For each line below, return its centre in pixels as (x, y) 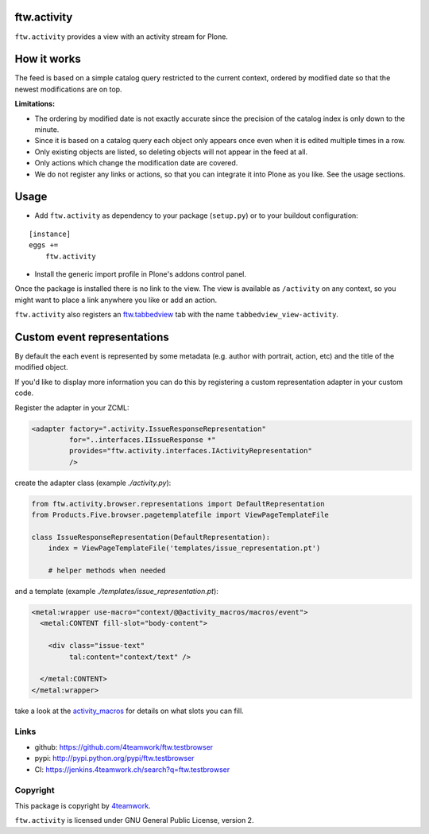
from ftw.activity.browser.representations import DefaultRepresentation (178, 504)
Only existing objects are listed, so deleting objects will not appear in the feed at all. (171, 152)
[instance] (50, 234)
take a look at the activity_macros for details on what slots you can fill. (129, 711)
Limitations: (35, 104)
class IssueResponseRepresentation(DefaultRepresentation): (151, 537)
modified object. (41, 367)
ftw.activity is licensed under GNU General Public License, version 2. (134, 820)
